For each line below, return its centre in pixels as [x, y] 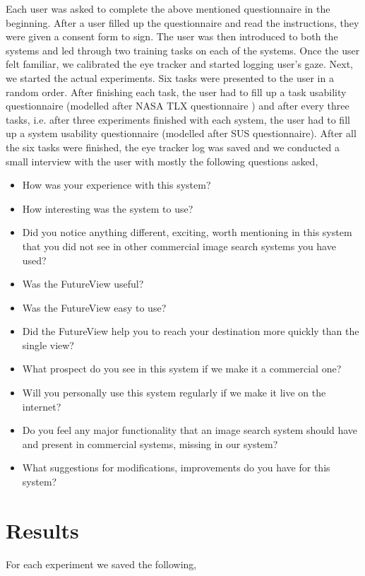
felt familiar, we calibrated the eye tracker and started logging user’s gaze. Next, [179, 64]
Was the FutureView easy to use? [94, 307]
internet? [42, 406]
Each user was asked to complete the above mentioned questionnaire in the [168, 8]
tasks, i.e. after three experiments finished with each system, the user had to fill [178, 119]
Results [42, 530]
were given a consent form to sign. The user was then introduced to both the [172, 36]
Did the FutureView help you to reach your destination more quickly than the [191, 331]
